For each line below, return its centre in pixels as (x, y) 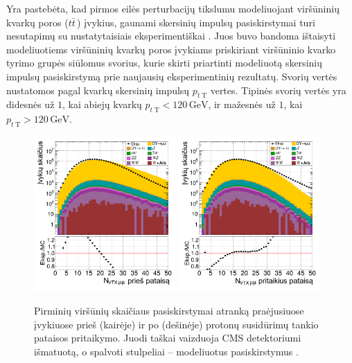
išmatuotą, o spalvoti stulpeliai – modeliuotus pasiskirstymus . (166, 351)
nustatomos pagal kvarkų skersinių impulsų (98, 90)
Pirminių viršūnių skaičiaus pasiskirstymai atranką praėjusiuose (169, 311)
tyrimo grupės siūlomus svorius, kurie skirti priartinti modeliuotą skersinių (164, 63)
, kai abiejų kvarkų (102, 104)
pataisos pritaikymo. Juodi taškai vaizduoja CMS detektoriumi (168, 338)
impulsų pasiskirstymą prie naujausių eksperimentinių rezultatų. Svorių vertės (172, 76)
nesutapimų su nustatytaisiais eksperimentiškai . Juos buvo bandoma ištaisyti (171, 36)
